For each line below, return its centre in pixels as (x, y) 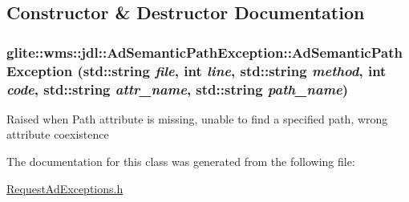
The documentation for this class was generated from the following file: (181, 162)
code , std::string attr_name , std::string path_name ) (178, 89)
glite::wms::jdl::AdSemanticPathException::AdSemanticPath (204, 52)
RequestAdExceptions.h (65, 188)
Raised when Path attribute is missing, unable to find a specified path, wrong (197, 118)
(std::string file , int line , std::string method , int (232, 70)
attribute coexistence (58, 134)
